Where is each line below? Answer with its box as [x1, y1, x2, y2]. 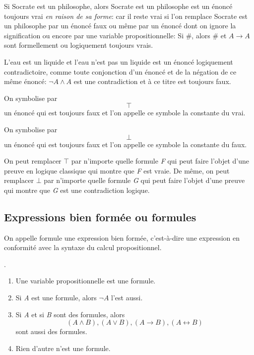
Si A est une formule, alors [15, 292, 97, 303]
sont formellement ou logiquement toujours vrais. [4, 40, 153, 50]
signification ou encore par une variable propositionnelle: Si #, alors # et [4, 30, 227, 40]
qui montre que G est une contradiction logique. [4, 184, 150, 195]
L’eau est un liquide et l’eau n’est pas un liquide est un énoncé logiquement [4, 56, 233, 67]
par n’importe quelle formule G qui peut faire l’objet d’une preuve [44, 175, 245, 185]
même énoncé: [4, 76, 47, 87]
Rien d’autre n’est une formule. [15, 343, 111, 353]
